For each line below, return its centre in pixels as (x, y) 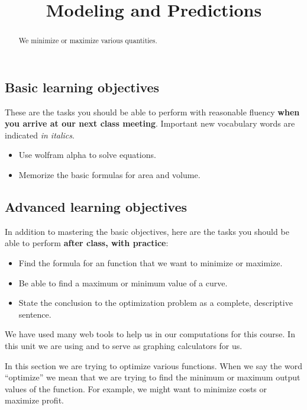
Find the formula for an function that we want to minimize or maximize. (151, 263)
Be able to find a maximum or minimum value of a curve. (123, 283)
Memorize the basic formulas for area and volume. (109, 175)
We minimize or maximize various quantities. (88, 41)
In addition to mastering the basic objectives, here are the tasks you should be (147, 231)
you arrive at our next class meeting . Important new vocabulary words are (150, 123)
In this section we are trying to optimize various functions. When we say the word (153, 365)
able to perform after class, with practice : (87, 243)
